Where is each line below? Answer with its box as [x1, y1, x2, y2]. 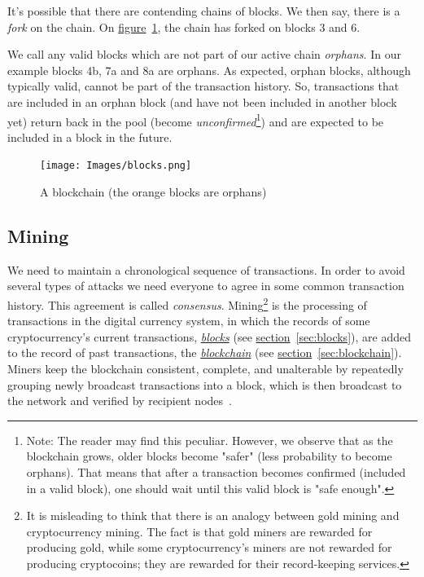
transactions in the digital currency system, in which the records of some [7, 312, 370, 329]
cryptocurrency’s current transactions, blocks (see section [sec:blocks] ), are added [7, 328, 411, 345]
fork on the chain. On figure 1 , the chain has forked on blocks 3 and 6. [7, 18, 361, 35]
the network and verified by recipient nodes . [7, 392, 232, 409]
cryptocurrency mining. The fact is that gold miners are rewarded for [26, 522, 373, 540]
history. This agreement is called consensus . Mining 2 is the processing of [7, 294, 367, 313]
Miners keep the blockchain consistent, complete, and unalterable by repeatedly [7, 360, 404, 377]
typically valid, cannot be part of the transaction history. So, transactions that [7, 77, 400, 95]
